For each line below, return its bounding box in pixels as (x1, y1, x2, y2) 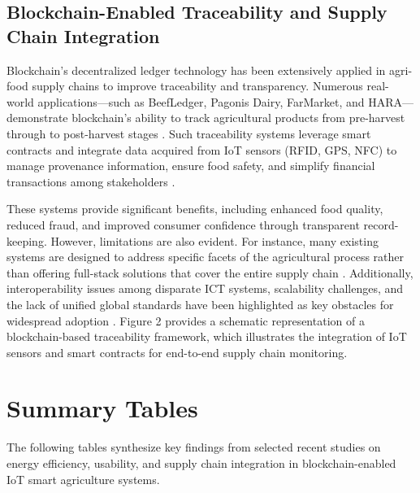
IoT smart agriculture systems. (6, 470, 160, 487)
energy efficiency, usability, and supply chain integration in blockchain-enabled (6, 455, 396, 471)
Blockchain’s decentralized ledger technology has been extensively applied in (6, 61, 386, 78)
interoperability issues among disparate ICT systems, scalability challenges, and (6, 280, 404, 297)
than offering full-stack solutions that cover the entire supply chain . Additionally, (6, 264, 414, 281)
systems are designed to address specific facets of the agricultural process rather (6, 248, 405, 265)
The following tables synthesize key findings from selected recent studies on (6, 438, 381, 456)
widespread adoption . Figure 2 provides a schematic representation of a (6, 312, 365, 329)
